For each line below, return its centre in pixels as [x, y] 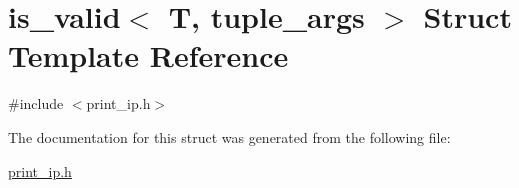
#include [36, 103]
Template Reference [148, 55]
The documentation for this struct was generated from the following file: [229, 136]
